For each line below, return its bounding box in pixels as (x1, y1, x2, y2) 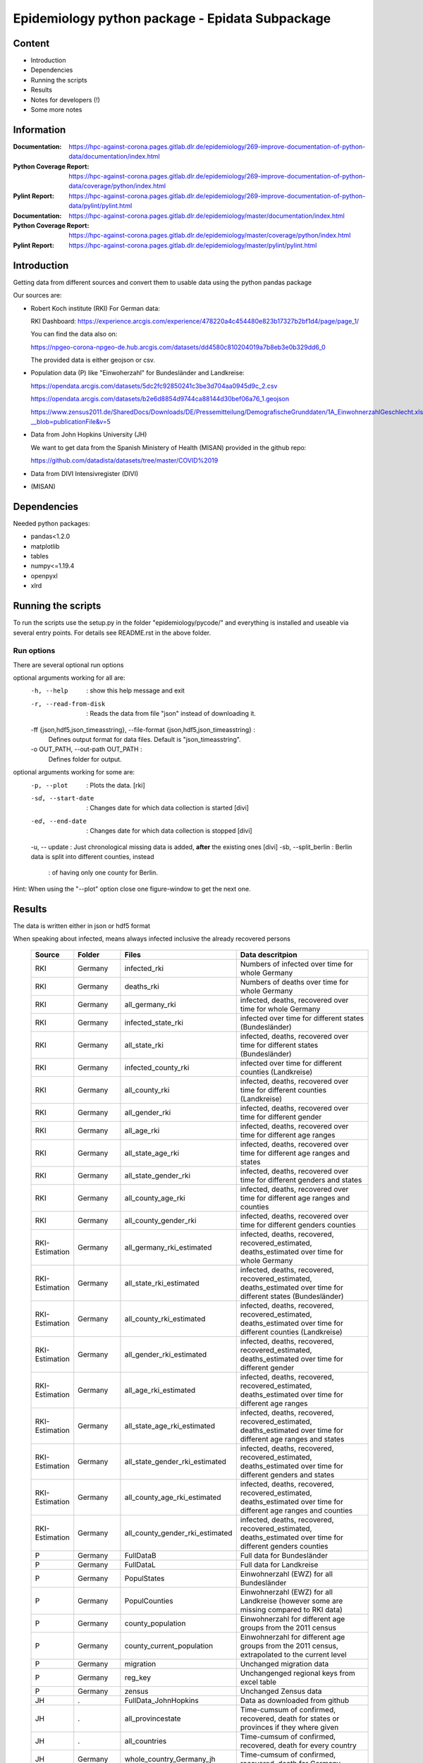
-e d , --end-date (30, 817, 87, 825)
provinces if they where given (240, 1723, 339, 1733)
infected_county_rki (124, 1063, 190, 1073)
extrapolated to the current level (240, 1650, 347, 1660)
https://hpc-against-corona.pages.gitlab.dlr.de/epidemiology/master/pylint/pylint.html (68, 240, 317, 250)
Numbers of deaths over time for (240, 977, 349, 987)
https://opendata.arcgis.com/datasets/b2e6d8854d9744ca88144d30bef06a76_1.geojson (30, 395, 290, 403)
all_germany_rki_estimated (124, 1243, 212, 1252)
